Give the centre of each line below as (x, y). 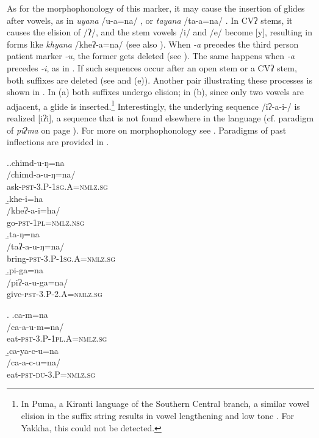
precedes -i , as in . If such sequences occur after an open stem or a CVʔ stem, (152, 67)
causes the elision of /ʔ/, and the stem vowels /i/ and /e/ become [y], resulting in (159, 32)
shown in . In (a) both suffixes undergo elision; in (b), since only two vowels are (156, 92)
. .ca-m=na (27, 314)
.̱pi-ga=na (25, 270)
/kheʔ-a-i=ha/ (34, 210)
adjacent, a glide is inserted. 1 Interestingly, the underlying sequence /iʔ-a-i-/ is (153, 105)
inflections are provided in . (58, 142)
